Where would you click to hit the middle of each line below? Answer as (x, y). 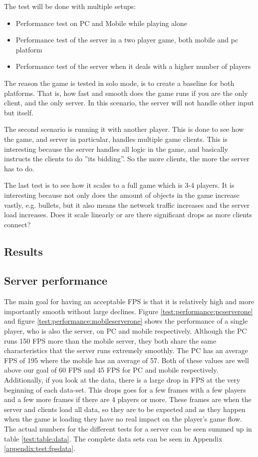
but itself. (19, 112)
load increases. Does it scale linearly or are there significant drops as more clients (128, 215)
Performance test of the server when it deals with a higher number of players (133, 66)
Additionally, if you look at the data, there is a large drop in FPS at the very (122, 380)
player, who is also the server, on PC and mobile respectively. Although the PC (126, 331)
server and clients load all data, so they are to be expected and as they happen (125, 409)
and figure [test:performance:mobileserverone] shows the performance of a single (126, 321)
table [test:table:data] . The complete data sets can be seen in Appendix (113, 438)
